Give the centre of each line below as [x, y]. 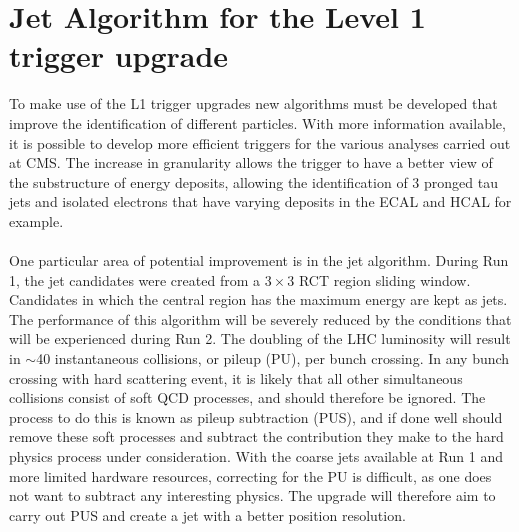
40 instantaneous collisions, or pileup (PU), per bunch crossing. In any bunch [273, 358]
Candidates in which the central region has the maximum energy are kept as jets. [258, 299]
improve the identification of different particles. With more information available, [257, 122]
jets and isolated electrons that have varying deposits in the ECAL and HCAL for [260, 201]
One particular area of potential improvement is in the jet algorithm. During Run [259, 260]
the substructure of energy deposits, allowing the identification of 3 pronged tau [253, 181]
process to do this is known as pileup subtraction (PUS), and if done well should [256, 416]
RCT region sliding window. [384, 279]
